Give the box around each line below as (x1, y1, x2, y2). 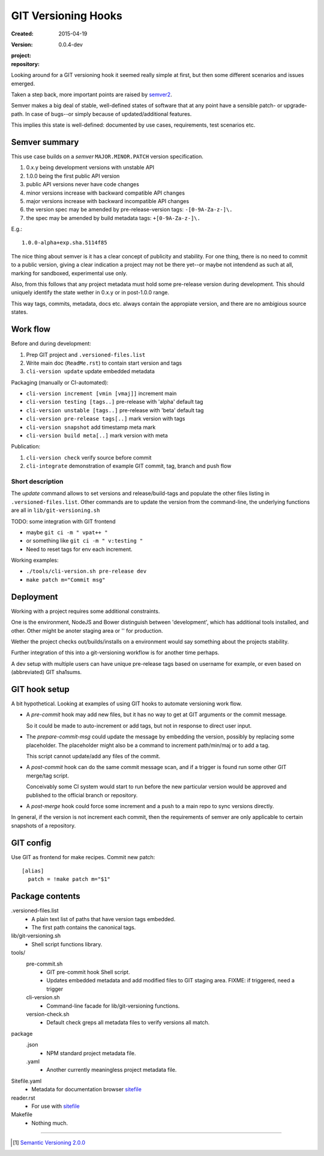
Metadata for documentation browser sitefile (31, 1086, 142, 1093)
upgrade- (283, 102, 307, 109)
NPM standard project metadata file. (46, 1049, 136, 1057)
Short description (11, 477, 64, 485)
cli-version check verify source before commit (26, 454, 152, 461)
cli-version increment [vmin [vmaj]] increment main (26, 390, 177, 397)
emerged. (11, 80, 35, 87)
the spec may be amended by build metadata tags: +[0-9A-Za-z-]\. (26, 214, 201, 222)
